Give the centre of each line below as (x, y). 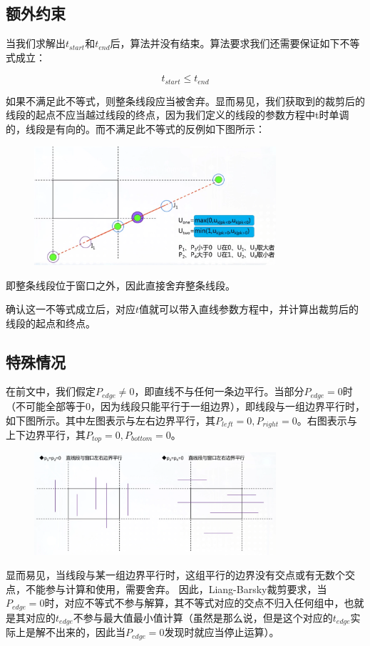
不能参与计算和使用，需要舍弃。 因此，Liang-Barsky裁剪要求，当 (176, 588)
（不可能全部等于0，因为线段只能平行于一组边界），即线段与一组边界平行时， (185, 406)
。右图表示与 (327, 420)
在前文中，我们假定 (51, 391)
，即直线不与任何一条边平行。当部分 (219, 391)
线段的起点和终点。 (51, 323)
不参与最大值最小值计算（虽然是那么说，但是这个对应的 (203, 617)
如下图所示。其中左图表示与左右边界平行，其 (111, 420)
